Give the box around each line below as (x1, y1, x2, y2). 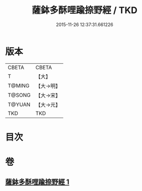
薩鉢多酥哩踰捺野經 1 (5, 178, 69, 186)
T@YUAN (8, 101, 31, 108)
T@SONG (8, 91, 31, 99)
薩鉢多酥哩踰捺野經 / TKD (32, 5, 137, 16)
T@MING (8, 82, 30, 89)
